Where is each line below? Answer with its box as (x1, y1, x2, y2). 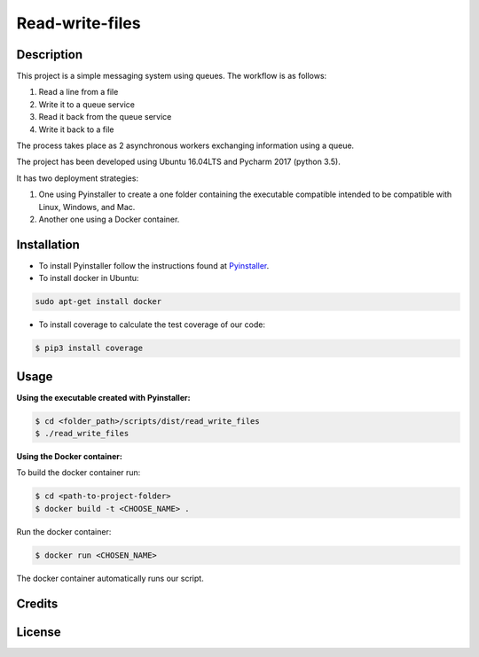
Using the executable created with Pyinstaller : (16, 392, 191, 403)
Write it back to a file (38, 124, 114, 135)
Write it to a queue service (38, 98, 135, 110)
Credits (16, 596, 59, 611)
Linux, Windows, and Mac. (38, 201, 136, 212)
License (16, 624, 61, 639)
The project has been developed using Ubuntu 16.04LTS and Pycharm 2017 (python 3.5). (16, 156, 341, 168)
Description (16, 47, 83, 62)
